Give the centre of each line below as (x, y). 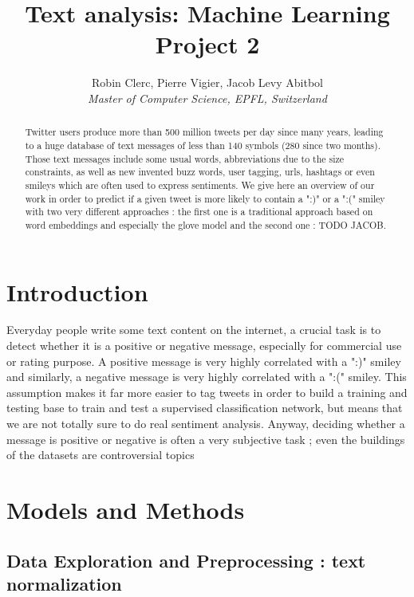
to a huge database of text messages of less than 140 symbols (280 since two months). (203, 145)
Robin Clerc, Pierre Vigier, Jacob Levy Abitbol (207, 82)
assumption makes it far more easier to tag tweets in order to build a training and (207, 392)
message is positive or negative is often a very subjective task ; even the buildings (206, 439)
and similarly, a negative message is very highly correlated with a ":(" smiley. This (207, 377)
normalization (64, 583)
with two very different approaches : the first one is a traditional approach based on (199, 212)
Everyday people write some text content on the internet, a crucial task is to (194, 330)
